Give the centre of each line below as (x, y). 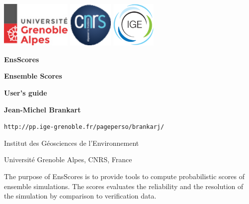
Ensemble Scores (33, 76)
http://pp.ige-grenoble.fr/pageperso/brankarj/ (84, 127)
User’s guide (26, 92)
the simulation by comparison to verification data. (80, 196)
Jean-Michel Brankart (42, 109)
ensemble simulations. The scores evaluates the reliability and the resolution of (124, 186)
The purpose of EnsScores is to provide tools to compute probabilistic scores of (124, 176)
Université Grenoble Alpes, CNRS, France (68, 159)
